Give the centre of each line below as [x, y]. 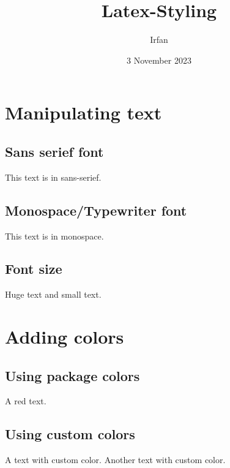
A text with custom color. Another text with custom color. [115, 460]
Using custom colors [70, 434]
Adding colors [65, 337]
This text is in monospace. [54, 236]
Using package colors [72, 375]
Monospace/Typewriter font [96, 210]
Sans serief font [54, 151]
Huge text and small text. [53, 294]
